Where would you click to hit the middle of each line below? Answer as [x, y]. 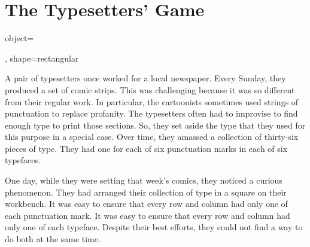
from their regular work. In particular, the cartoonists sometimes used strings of [152, 101]
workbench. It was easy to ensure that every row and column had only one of [146, 204]
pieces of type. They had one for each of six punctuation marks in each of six [146, 148]
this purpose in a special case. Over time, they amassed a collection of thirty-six [152, 137]
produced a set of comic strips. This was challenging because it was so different [150, 89]
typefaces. [23, 160]
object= [19, 38]
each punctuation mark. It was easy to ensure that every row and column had [148, 215]
